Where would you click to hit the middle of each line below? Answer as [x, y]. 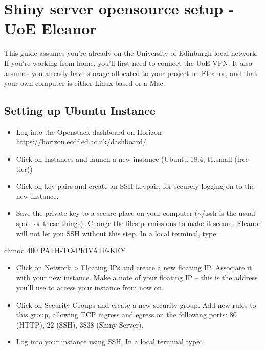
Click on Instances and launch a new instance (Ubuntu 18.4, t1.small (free [132, 159]
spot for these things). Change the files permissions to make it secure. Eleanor [138, 223]
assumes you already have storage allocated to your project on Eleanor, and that [131, 73]
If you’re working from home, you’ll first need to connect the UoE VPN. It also [128, 62]
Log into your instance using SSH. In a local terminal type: [109, 342]
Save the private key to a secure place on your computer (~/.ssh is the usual [136, 213]
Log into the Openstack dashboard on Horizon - [91, 131]
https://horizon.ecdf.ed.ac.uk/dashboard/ [81, 142]
